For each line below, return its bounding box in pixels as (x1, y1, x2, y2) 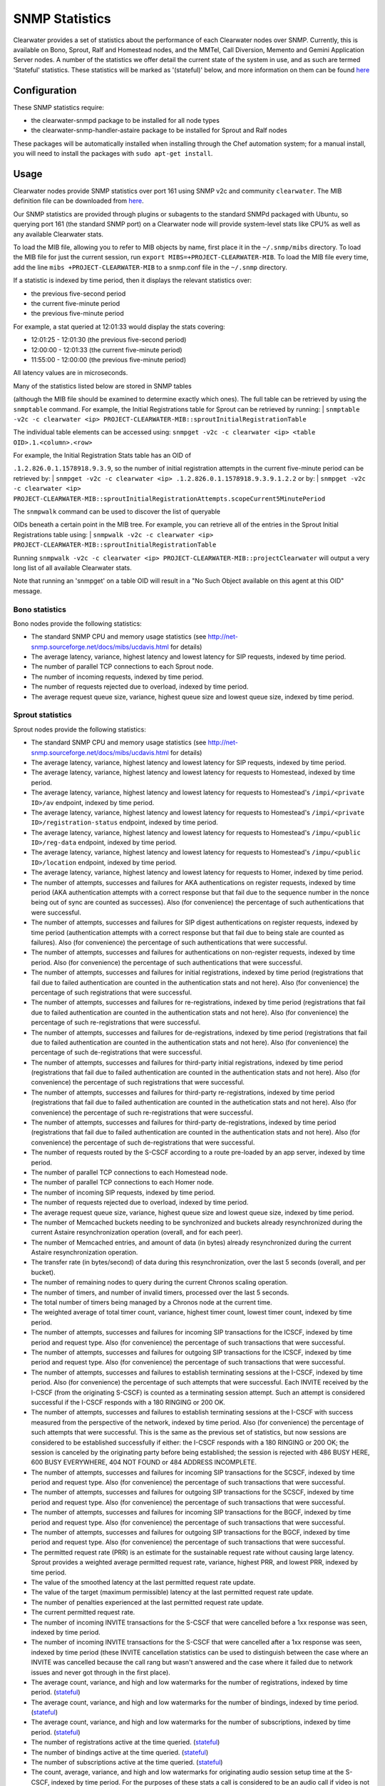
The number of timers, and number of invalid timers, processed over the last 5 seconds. (31, 1288, 289, 1297)
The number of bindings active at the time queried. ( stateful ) (31, 1747, 209, 1757)
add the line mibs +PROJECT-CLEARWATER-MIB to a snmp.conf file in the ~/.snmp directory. (13, 263, 288, 271)
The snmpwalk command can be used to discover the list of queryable (13, 507, 221, 516)
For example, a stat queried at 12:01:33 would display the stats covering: (13, 322, 225, 331)
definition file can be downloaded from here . (13, 196, 144, 205)
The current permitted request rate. (31, 1608, 135, 1617)
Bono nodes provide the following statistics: (13, 619, 142, 628)
